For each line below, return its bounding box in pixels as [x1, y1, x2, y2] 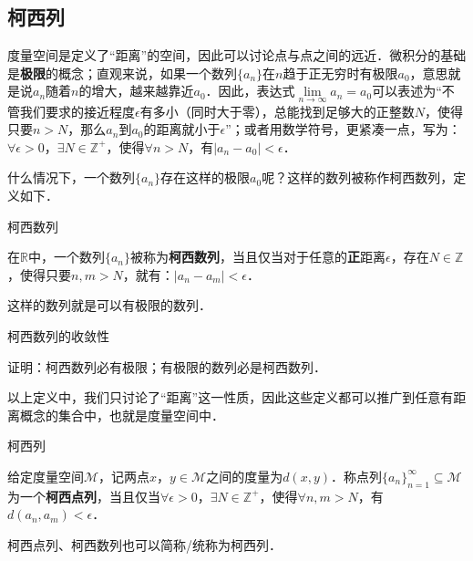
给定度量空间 [7, 466, 84, 485]
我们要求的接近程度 [19, 101, 135, 120]
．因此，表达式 [205, 81, 295, 100]
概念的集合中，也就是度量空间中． [19, 405, 224, 424]
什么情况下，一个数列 [7, 168, 135, 187]
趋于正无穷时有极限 [283, 63, 398, 82]
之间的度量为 [206, 466, 283, 485]
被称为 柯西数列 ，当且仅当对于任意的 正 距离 [130, 247, 386, 266]
